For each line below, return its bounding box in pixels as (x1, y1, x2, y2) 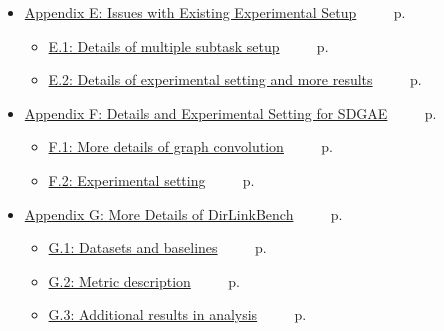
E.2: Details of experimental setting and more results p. (48, 69, 422, 90)
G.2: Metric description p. (48, 270, 240, 291)
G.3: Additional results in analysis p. (48, 304, 307, 325)
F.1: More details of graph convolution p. (48, 136, 333, 157)
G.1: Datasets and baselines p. (48, 237, 267, 258)
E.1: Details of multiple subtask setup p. (48, 35, 329, 56)
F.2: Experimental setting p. (48, 169, 255, 190)
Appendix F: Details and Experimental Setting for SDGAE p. (24, 102, 437, 123)
